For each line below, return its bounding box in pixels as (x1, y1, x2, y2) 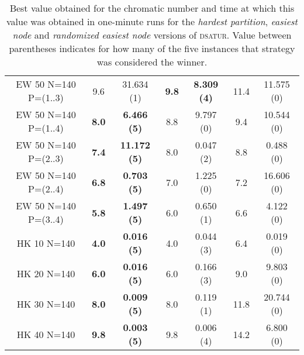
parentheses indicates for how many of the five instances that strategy (9, 42, 295, 55)
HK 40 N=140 (16, 327, 75, 341)
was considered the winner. (96, 55, 208, 68)
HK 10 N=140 (16, 236, 75, 250)
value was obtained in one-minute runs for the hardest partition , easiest (6, 15, 298, 28)
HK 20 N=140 (16, 266, 75, 280)
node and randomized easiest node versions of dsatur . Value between (12, 28, 292, 42)
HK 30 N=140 (16, 297, 75, 311)
